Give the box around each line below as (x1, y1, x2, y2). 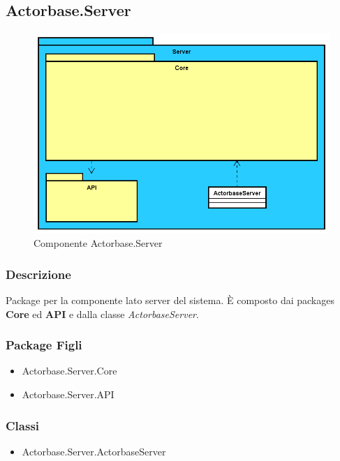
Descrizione (6, 265, 71, 282)
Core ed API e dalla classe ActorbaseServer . (6, 306, 199, 321)
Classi (6, 416, 40, 434)
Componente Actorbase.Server (34, 236, 163, 250)
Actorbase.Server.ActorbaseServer (22, 444, 166, 458)
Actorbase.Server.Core (22, 363, 117, 378)
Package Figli (6, 336, 82, 354)
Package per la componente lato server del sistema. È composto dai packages (6, 293, 334, 308)
